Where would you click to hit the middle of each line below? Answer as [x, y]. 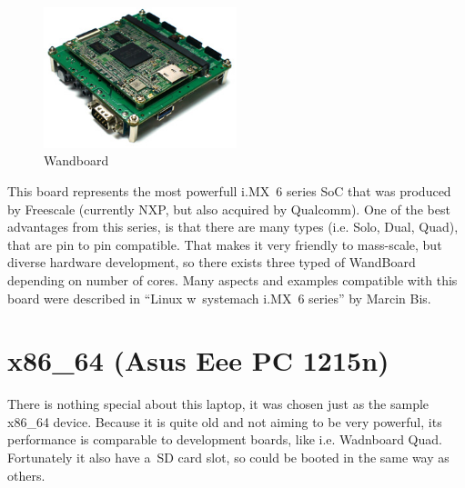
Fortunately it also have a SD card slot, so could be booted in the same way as [228, 457]
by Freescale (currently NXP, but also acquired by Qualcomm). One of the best [229, 209]
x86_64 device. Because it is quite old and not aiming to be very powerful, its [225, 421]
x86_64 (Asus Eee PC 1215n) [198, 360]
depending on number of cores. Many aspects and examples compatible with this [232, 279]
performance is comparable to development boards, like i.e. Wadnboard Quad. [225, 439]
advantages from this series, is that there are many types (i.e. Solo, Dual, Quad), [233, 227]
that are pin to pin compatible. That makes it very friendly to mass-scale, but [225, 244]
